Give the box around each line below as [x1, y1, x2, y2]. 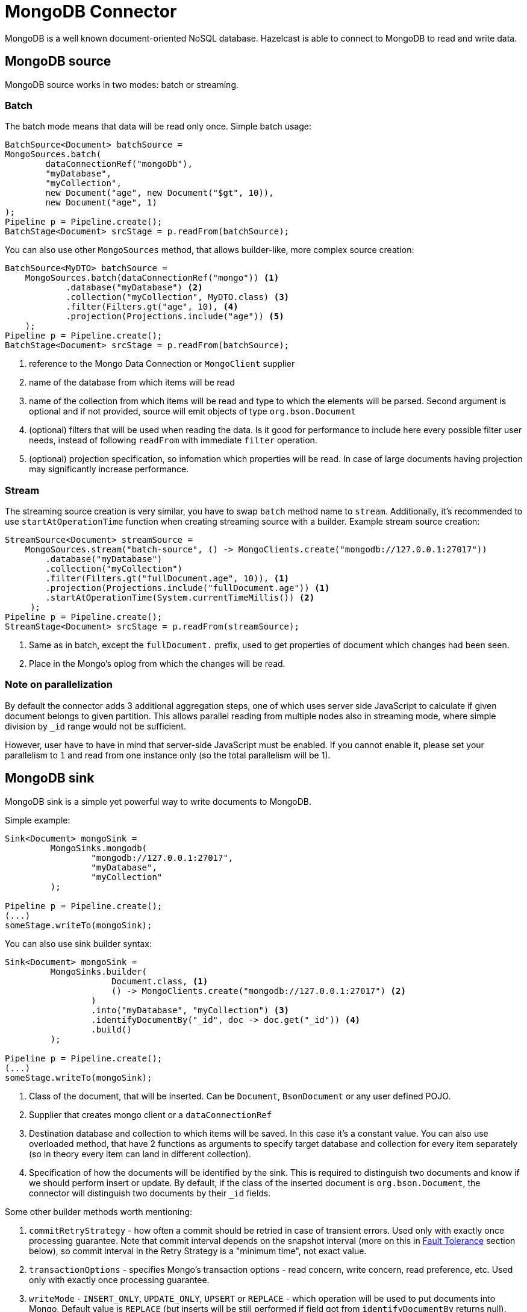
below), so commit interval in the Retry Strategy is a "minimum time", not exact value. [29, 1245, 367, 1256]
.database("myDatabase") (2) [66, 283, 203, 293]
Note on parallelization [5, 678, 113, 691]
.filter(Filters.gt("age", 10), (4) [66, 302, 239, 312]
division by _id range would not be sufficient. [5, 720, 186, 731]
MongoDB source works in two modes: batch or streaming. [5, 79, 239, 90]
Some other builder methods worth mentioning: [5, 1206, 193, 1217]
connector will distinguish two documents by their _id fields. [29, 1187, 271, 1198]
